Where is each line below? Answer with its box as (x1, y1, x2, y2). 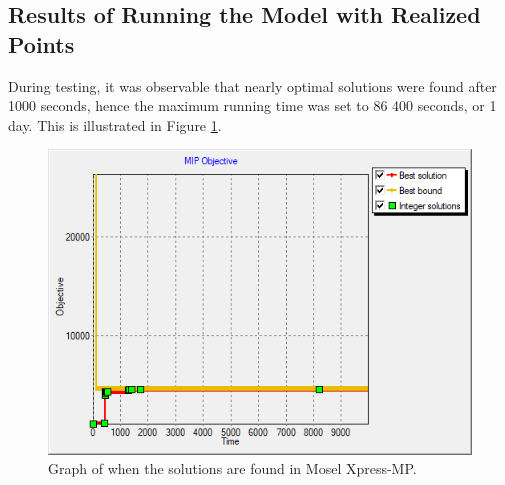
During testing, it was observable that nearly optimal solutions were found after (8, 75, 497, 96)
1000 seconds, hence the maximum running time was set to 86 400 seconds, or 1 (8, 95, 497, 116)
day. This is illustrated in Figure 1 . (8, 114, 222, 135)
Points (8, 28, 75, 59)
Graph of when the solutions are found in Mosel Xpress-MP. (48, 458, 417, 479)
